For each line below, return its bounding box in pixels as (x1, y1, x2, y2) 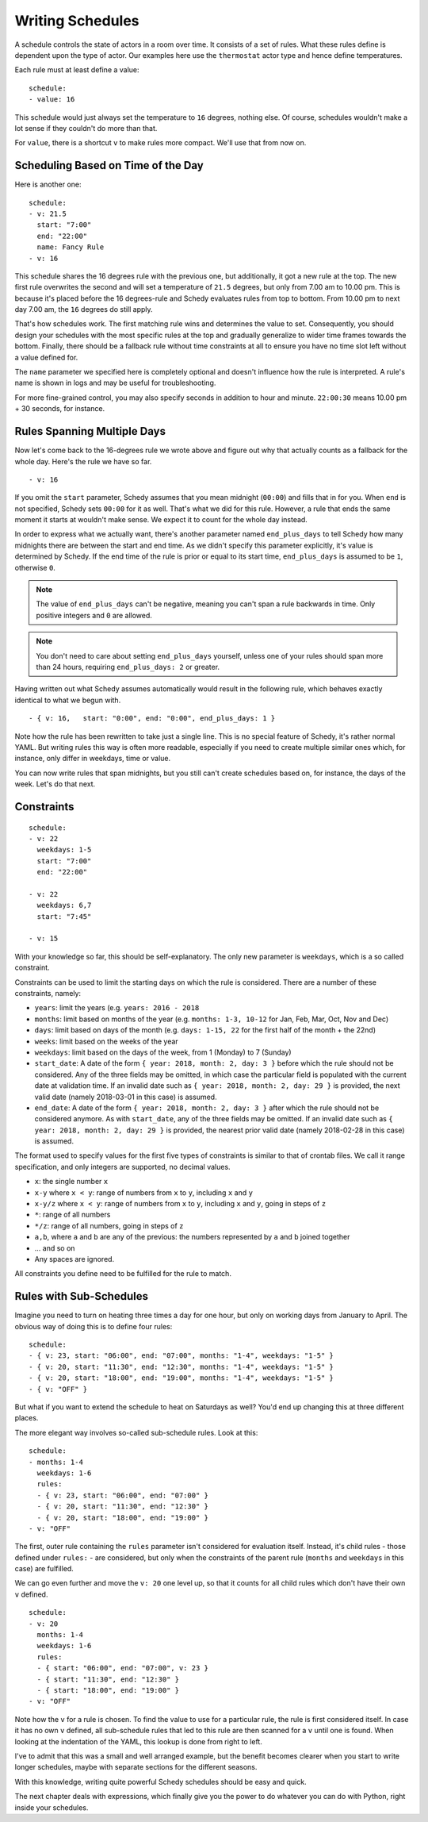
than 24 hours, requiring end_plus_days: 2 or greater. (36, 662, 220, 671)
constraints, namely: (14, 988, 82, 997)
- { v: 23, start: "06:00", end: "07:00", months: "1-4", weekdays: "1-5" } (29, 1351, 334, 1360)
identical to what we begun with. (14, 695, 121, 705)
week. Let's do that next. (14, 779, 96, 789)
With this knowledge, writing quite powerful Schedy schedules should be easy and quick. (14, 1777, 307, 1786)
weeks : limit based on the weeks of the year (34, 1036, 178, 1046)
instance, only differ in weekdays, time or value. (14, 754, 171, 763)
